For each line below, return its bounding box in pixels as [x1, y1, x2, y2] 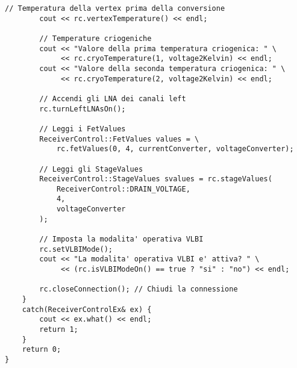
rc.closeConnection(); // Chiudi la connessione [39, 285, 238, 294]
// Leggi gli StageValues [39, 164, 143, 173]
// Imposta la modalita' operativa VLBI [39, 235, 204, 244]
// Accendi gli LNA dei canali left [39, 94, 186, 103]
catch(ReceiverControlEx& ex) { [22, 305, 152, 314]
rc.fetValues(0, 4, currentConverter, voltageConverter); [56, 145, 294, 154]
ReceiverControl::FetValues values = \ [39, 134, 199, 143]
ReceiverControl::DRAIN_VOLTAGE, [56, 184, 190, 193]
